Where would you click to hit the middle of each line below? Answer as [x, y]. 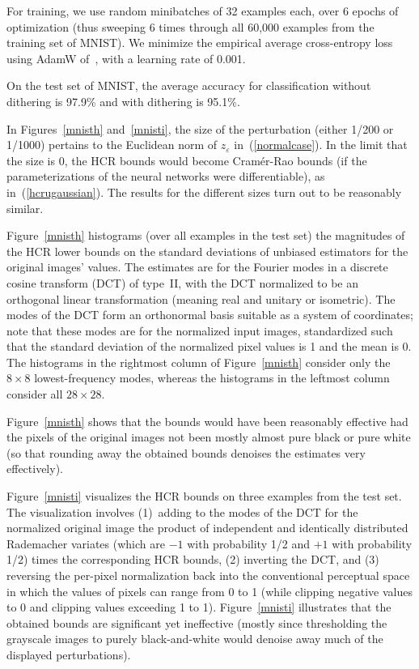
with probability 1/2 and [248, 543]
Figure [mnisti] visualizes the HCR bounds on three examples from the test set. [204, 496]
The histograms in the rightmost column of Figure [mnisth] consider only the [199, 362]
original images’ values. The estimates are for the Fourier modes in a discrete [197, 267]
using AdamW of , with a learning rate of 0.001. [126, 58]
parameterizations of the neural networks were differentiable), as [166, 176]
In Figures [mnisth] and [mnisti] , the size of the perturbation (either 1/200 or [200, 128]
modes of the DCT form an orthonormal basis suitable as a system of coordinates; [210, 315]
